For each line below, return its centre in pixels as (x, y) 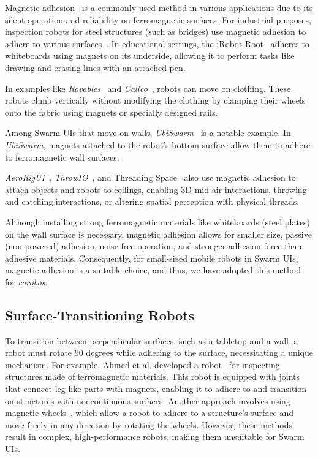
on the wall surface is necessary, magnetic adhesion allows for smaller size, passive (158, 234)
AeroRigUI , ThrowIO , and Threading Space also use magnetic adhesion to (150, 177)
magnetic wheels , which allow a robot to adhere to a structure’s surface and (150, 413)
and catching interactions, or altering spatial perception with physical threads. (152, 201)
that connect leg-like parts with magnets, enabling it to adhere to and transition (156, 389)
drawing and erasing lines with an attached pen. (95, 67)
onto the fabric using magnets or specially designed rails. (112, 112)
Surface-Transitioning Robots (100, 315)
